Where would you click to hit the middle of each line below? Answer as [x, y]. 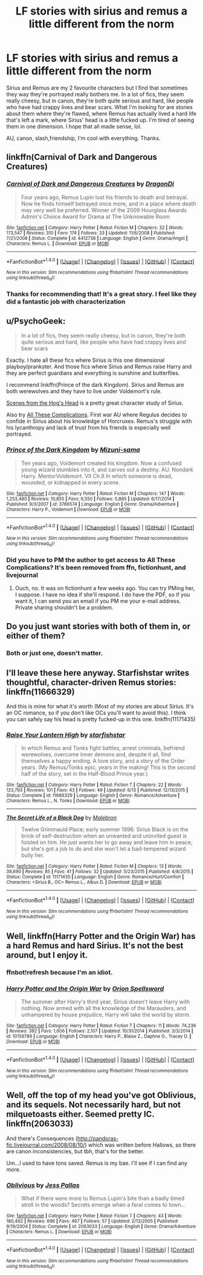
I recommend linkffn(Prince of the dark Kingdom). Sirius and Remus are [95, 385]
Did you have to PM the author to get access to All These [91, 560]
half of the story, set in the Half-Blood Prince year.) [84, 774]
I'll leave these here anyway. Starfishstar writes [98, 673]
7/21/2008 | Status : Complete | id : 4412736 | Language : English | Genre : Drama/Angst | [97, 238]
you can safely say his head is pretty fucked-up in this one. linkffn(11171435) [101, 719]
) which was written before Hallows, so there [140, 1145]
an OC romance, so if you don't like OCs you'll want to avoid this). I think [96, 713]
